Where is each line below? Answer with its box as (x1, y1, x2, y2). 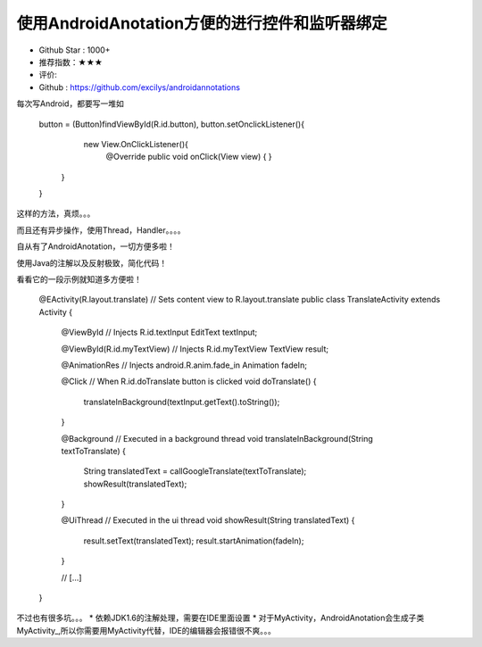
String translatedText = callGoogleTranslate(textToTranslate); (83, 466, 307, 477)
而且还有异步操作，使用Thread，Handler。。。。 (16, 224, 187, 236)
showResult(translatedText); (83, 478, 187, 489)
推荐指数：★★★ (38, 56, 103, 67)
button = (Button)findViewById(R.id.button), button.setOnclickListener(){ (38, 119, 305, 129)
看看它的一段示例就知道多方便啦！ (16, 274, 142, 285)
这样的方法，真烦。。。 (16, 208, 96, 219)
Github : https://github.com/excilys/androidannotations (38, 81, 241, 93)
